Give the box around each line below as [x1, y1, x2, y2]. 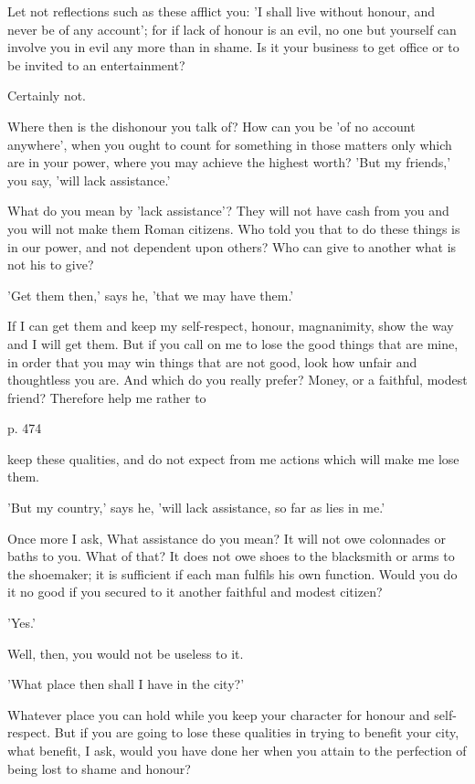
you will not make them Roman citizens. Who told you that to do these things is [7, 218, 460, 238]
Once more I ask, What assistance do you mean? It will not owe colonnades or [7, 528, 446, 547]
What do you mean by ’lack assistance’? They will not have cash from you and [7, 201, 449, 220]
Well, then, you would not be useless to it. [7, 643, 244, 662]
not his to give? [7, 255, 94, 274]
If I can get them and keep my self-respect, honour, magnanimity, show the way [7, 316, 454, 335]
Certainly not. [7, 86, 87, 105]
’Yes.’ [7, 613, 36, 632]
